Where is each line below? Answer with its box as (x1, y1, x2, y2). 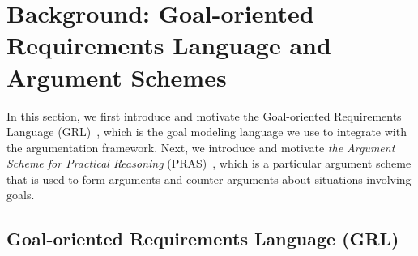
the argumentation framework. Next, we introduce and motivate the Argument (6, 139, 395, 156)
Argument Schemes (6, 60, 227, 93)
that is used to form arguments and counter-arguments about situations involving (6, 170, 412, 187)
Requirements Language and (6, 28, 331, 62)
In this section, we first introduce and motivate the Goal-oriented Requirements (6, 107, 402, 124)
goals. (6, 186, 35, 203)
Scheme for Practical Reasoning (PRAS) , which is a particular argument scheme (6, 155, 412, 172)
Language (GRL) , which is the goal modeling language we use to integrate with (6, 123, 407, 140)
